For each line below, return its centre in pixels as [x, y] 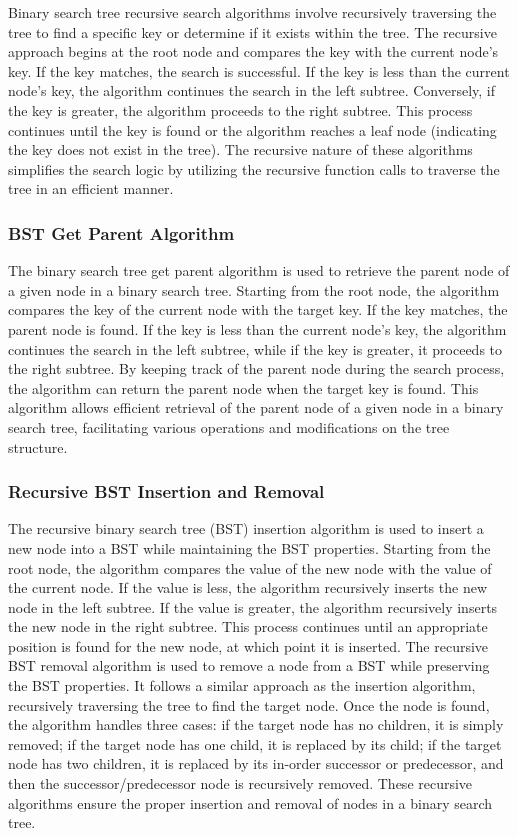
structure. [38, 446]
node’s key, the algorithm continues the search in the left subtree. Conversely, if [252, 90]
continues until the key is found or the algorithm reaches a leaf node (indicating [252, 129]
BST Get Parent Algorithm [121, 232]
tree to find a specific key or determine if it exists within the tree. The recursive [252, 31]
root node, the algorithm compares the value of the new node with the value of [250, 567]
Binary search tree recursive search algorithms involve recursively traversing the [252, 12]
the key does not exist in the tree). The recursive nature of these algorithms [240, 149]
